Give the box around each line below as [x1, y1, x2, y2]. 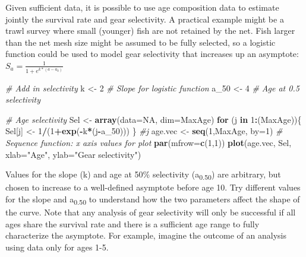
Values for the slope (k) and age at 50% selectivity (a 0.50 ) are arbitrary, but [5, 168, 281, 182]
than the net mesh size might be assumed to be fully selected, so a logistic [5, 36, 276, 48]
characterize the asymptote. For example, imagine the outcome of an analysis [5, 229, 287, 242]
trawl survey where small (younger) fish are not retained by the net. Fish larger [5, 24, 295, 37]
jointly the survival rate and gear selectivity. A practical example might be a [5, 12, 284, 25]
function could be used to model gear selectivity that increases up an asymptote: [5, 47, 299, 60]
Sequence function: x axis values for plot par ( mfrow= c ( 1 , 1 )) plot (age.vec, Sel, [5, 136, 292, 148]
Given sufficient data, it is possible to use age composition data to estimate [5, 1, 279, 13]
